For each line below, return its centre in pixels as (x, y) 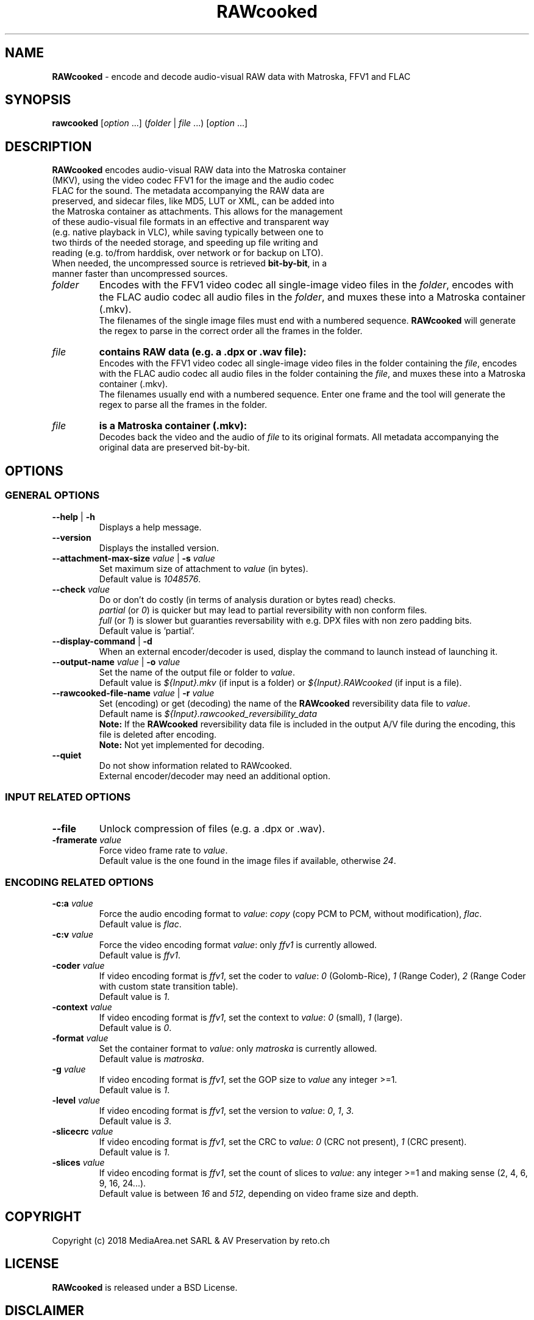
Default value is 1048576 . (150, 579)
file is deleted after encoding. (158, 734)
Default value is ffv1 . (140, 955)
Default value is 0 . (135, 1028)
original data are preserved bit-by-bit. (174, 448)
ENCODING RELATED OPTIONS (79, 882)
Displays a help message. (150, 527)
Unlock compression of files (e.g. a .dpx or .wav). (212, 829)
